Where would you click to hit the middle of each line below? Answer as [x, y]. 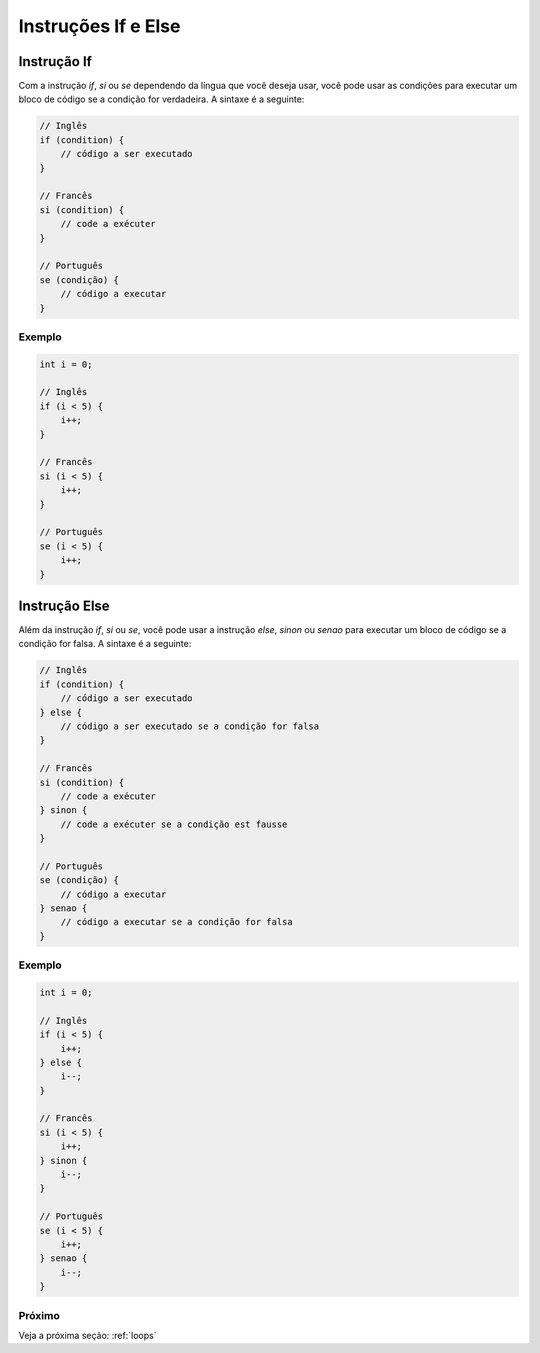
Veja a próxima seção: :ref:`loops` [87, 1335]
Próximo [39, 1315]
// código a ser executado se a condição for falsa [190, 726]
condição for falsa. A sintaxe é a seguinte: [105, 644]
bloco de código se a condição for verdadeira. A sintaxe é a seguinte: [161, 99]
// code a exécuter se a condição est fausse [174, 824]
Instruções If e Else [99, 26]
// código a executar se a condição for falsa [177, 922]
